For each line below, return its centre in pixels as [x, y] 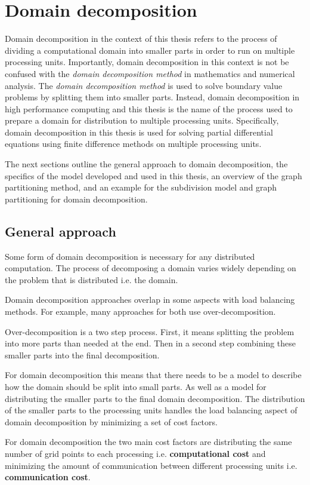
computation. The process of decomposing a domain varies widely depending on [151, 268]
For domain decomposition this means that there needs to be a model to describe [153, 375]
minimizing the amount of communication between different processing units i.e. [151, 465]
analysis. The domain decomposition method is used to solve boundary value [144, 85]
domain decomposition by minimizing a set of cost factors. [111, 421]
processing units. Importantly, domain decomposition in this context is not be [147, 62]
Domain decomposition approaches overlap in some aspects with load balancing [150, 300]
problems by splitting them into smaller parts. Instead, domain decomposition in [152, 97]
